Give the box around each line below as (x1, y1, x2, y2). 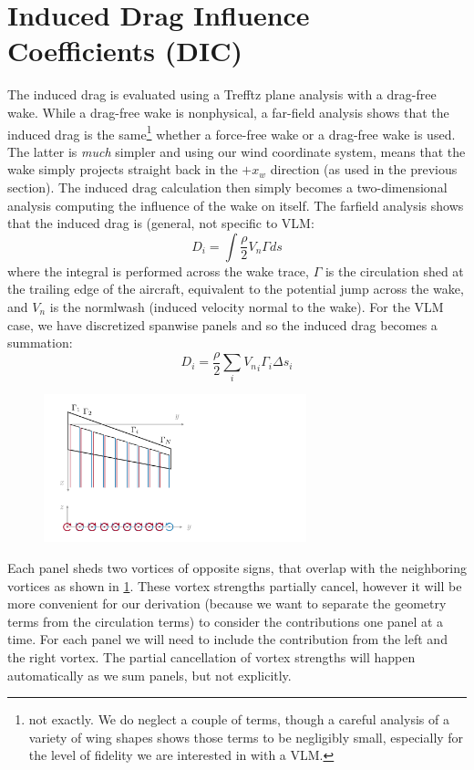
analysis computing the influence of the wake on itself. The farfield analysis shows (7, 195, 464, 214)
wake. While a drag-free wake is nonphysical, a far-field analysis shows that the (7, 102, 449, 121)
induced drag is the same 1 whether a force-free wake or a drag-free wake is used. (7, 121, 456, 143)
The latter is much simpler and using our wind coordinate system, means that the (7, 141, 466, 161)
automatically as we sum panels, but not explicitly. (7, 665, 292, 684)
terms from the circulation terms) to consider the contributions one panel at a (7, 611, 444, 630)
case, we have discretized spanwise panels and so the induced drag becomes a (7, 315, 438, 334)
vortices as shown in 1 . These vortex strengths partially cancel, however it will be (7, 576, 462, 595)
